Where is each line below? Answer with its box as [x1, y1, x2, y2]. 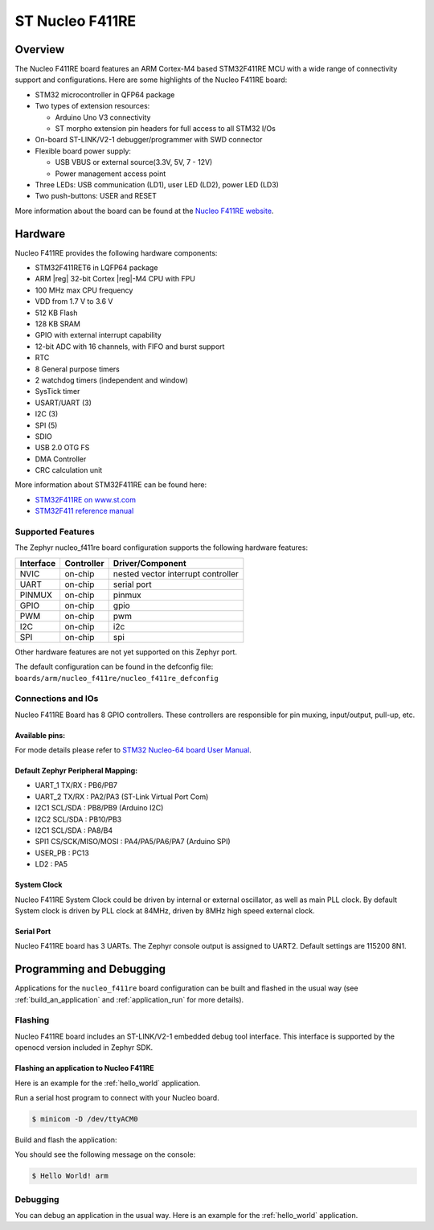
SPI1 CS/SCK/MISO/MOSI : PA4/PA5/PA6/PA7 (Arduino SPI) [35, 837, 231, 847]
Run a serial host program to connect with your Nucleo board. [14, 1093, 220, 1102]
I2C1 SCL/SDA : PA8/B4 [35, 826, 113, 835]
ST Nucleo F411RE [14, 12, 137, 30]
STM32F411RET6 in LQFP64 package [35, 263, 158, 273]
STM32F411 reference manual [35, 506, 134, 516]
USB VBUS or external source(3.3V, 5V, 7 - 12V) [55, 158, 213, 167]
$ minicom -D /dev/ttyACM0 [31, 1114, 138, 1123]
